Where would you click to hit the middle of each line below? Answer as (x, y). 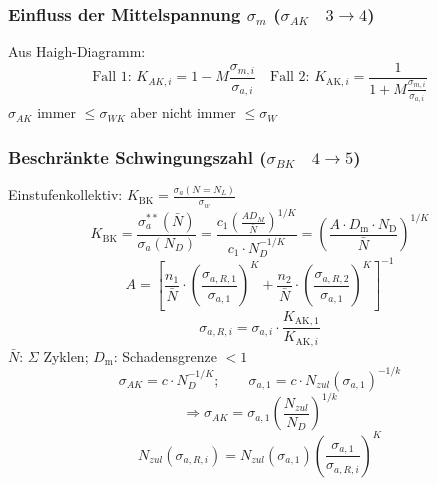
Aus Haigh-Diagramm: (77, 51)
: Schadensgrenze (165, 355)
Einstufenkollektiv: (65, 194)
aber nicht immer (183, 112)
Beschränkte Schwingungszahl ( (137, 156)
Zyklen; (66, 355)
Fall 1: (112, 77)
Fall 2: (290, 77)
